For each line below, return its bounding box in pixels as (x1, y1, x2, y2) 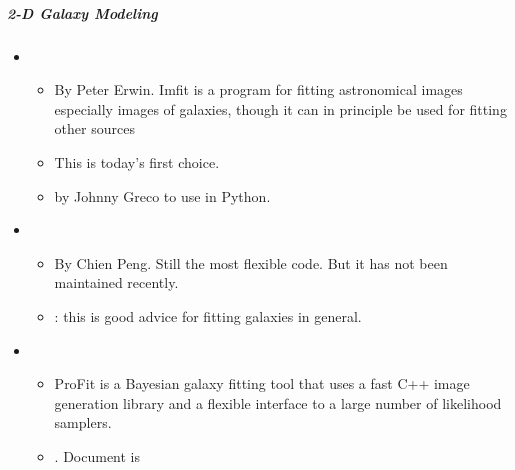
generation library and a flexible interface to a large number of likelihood (54, 392, 502, 413)
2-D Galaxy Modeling (7, 2, 158, 23)
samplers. (54, 412, 112, 433)
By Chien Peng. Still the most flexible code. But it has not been (54, 252, 448, 273)
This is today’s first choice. (54, 151, 220, 172)
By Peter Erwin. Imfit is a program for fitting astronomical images (54, 79, 463, 100)
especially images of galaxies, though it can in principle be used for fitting (54, 98, 507, 119)
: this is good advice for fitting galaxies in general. (54, 305, 362, 326)
